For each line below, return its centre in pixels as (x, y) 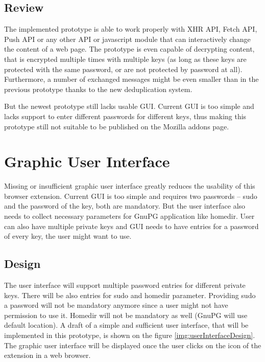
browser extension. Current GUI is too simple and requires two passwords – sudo (131, 196)
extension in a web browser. (47, 355)
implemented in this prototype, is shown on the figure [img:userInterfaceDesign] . (130, 335)
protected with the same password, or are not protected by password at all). (123, 69)
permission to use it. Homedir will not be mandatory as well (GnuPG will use (126, 315)
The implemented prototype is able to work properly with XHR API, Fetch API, (131, 29)
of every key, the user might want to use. (68, 236)
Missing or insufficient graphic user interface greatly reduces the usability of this (130, 186)
